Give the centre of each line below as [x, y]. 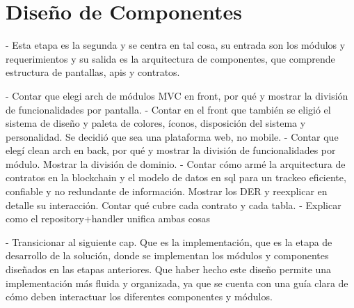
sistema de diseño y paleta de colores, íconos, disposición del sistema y [156, 123]
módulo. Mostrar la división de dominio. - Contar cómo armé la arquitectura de [176, 163]
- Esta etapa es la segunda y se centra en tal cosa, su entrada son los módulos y [176, 45]
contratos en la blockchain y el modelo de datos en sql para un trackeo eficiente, [176, 177]
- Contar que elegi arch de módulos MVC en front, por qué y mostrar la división [177, 95]
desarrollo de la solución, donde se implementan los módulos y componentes [167, 255]
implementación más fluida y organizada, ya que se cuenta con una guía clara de [177, 283]
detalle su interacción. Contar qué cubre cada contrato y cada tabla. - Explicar [174, 205]
